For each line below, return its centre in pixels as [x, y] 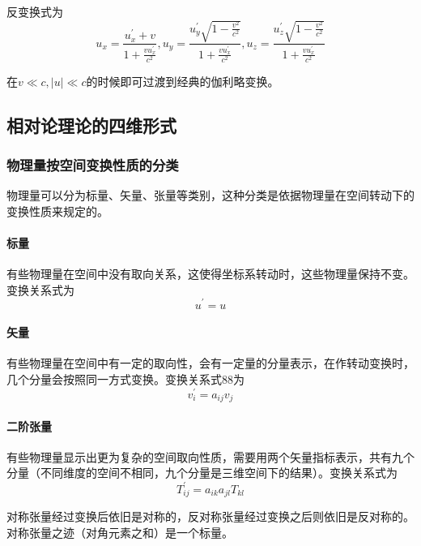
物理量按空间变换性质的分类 [93, 165]
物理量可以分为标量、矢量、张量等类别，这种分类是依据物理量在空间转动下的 [210, 195]
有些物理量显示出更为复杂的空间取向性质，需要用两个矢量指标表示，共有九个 [210, 456]
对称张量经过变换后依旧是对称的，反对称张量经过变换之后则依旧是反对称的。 [210, 516]
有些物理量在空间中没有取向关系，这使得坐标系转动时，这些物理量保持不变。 [210, 274]
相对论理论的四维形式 [91, 125]
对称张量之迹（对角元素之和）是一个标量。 [120, 532]
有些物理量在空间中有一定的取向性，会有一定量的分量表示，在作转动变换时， [210, 363]
